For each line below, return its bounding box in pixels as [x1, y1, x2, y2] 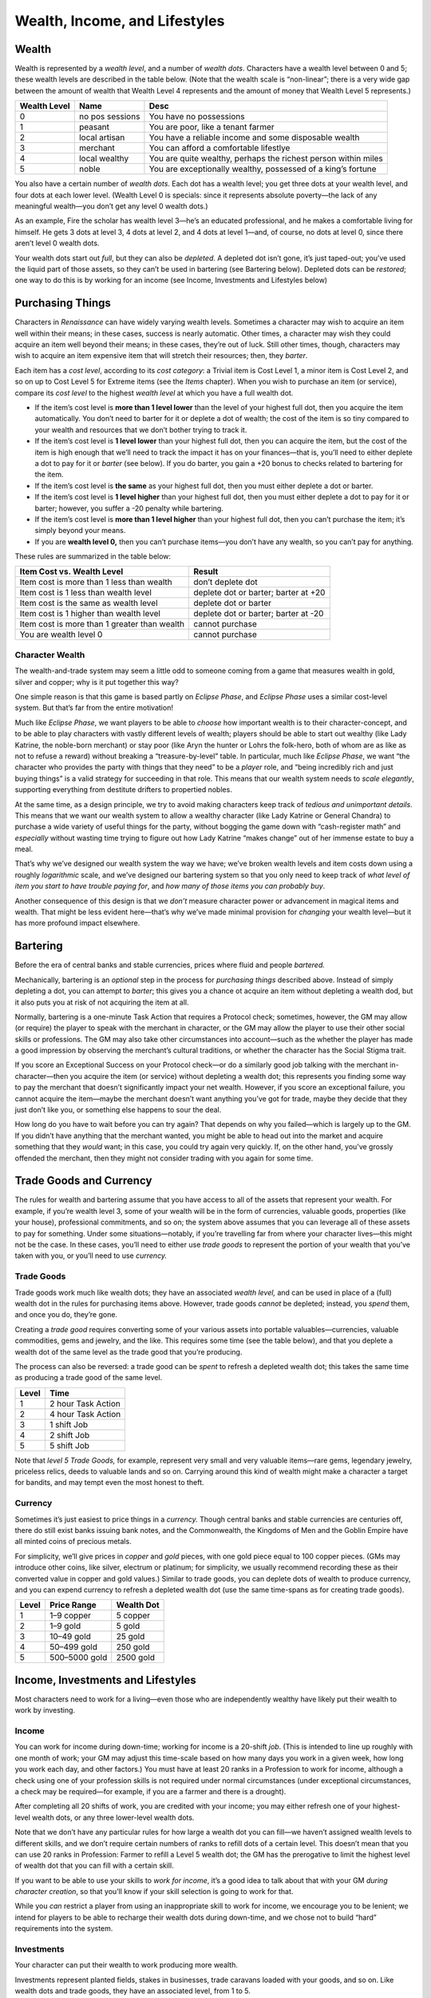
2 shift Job [49, 1429, 90, 1440]
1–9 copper [49, 1610, 92, 1622]
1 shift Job [49, 1419, 89, 1430]
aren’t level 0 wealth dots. [14, 238, 100, 248]
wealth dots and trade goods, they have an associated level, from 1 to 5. [14, 1986, 251, 1996]
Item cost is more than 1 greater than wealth [19, 619, 185, 630]
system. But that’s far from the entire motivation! [14, 703, 173, 713]
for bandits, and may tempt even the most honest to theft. [14, 1478, 204, 1487]
